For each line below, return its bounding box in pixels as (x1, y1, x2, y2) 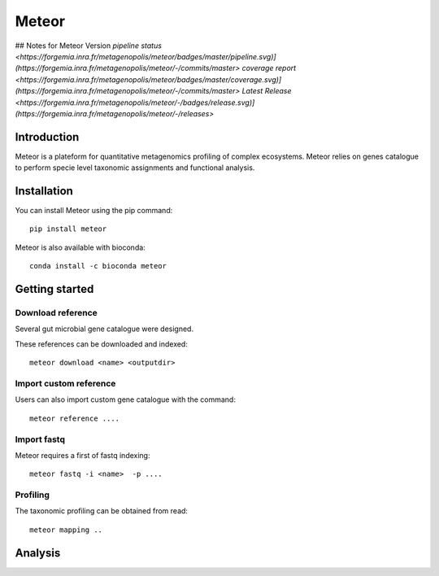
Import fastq (15, 434, 65, 445)
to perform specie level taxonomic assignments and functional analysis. (15, 163, 255, 172)
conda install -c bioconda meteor (29, 261, 167, 271)
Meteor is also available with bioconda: (15, 242, 146, 252)
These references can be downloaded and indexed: (15, 338, 189, 349)
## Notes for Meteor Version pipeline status (15, 41, 163, 50)
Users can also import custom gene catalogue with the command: (15, 395, 236, 404)
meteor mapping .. (29, 525, 103, 535)
